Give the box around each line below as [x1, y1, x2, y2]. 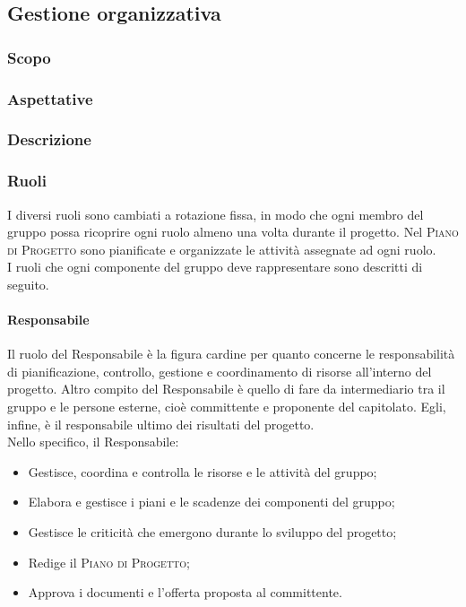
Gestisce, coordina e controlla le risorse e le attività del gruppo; [28, 462, 377, 481]
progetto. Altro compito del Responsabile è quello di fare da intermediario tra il [7, 379, 445, 398]
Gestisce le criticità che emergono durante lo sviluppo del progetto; [28, 523, 397, 542]
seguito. [7, 274, 49, 293]
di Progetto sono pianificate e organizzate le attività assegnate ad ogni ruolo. [7, 239, 436, 258]
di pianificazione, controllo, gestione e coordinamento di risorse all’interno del [7, 361, 432, 380]
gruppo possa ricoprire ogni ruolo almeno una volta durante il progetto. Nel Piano [7, 222, 459, 241]
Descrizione [7, 128, 91, 151]
